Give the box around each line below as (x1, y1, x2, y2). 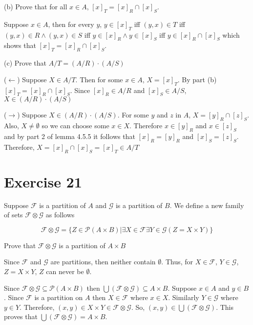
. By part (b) (177, 74, 217, 84)
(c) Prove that (4, 58, 46, 68)
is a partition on (34, 292, 83, 302)
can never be (46, 266, 84, 277)
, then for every (48, 19, 94, 29)
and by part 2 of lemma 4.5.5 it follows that (4, 131, 135, 141)
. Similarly (168, 292, 199, 302)
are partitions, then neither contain (50, 256, 156, 267)
